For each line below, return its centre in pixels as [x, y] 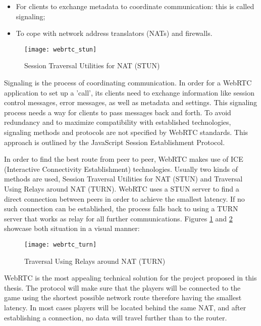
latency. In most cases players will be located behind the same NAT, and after [125, 307]
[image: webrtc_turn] [61, 244]
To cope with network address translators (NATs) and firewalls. [114, 33]
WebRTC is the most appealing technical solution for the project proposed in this [130, 278]
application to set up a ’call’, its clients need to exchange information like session [129, 92]
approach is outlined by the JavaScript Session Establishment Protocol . [115, 142]
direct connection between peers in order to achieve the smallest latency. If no [124, 198]
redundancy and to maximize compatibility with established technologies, [118, 122]
